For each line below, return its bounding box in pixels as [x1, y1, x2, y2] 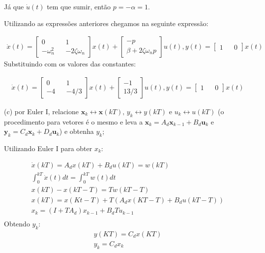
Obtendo [4, 219, 30, 229]
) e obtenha [59, 126, 94, 136]
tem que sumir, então [47, 1, 111, 11]
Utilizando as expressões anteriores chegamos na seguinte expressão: [4, 18, 208, 28]
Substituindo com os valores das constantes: [4, 59, 136, 69]
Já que [4, 1, 24, 11]
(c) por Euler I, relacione [4, 106, 79, 116]
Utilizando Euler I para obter [4, 143, 92, 154]
